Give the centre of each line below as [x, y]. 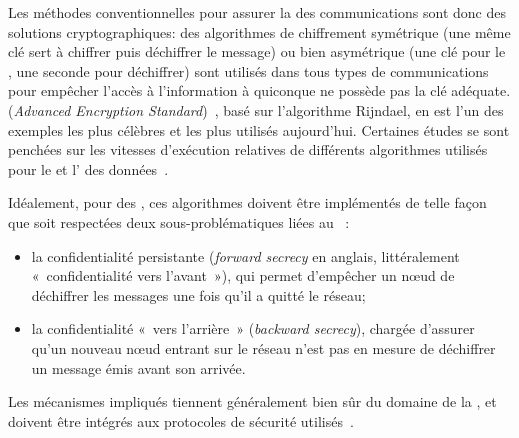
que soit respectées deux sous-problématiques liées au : [179, 221]
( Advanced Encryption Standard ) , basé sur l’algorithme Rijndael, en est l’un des [256, 109]
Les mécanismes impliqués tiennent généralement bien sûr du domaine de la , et [252, 401]
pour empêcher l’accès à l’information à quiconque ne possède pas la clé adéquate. [259, 90]
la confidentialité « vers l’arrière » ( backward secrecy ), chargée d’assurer [253, 328]
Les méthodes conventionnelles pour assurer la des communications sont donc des [257, 12]
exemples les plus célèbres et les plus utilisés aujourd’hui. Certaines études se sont [259, 129]
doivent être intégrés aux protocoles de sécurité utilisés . [181, 420]
